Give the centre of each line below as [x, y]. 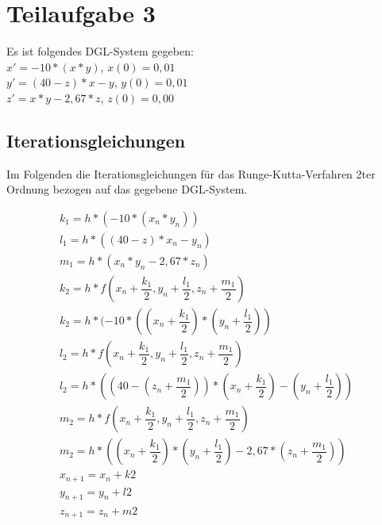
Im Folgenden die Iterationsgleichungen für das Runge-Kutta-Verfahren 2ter [191, 173]
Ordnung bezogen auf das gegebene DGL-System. [127, 189]
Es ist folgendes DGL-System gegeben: [100, 51]
